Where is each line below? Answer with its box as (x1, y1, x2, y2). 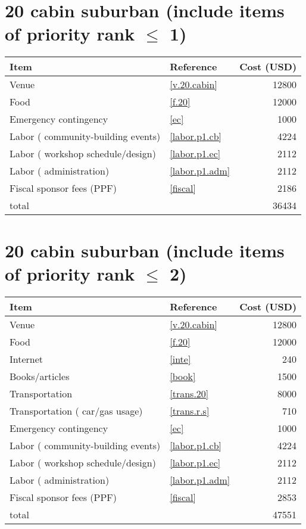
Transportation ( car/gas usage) (10, 403, 143, 418)
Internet (10, 351, 43, 366)
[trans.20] (170, 386, 209, 400)
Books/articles (10, 369, 70, 383)
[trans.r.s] (170, 403, 210, 418)
